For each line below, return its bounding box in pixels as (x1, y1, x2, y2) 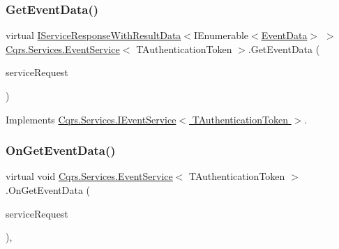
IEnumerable (194, 28, 249, 43)
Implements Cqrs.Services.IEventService (6, 112, 176, 126)
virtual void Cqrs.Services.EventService (6, 169, 173, 183)
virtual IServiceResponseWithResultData (6, 28, 181, 43)
